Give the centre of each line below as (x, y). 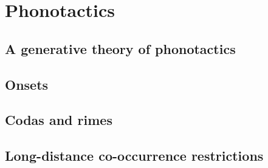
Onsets (27, 84)
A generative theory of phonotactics (120, 48)
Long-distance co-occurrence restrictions (134, 156)
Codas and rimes (59, 120)
